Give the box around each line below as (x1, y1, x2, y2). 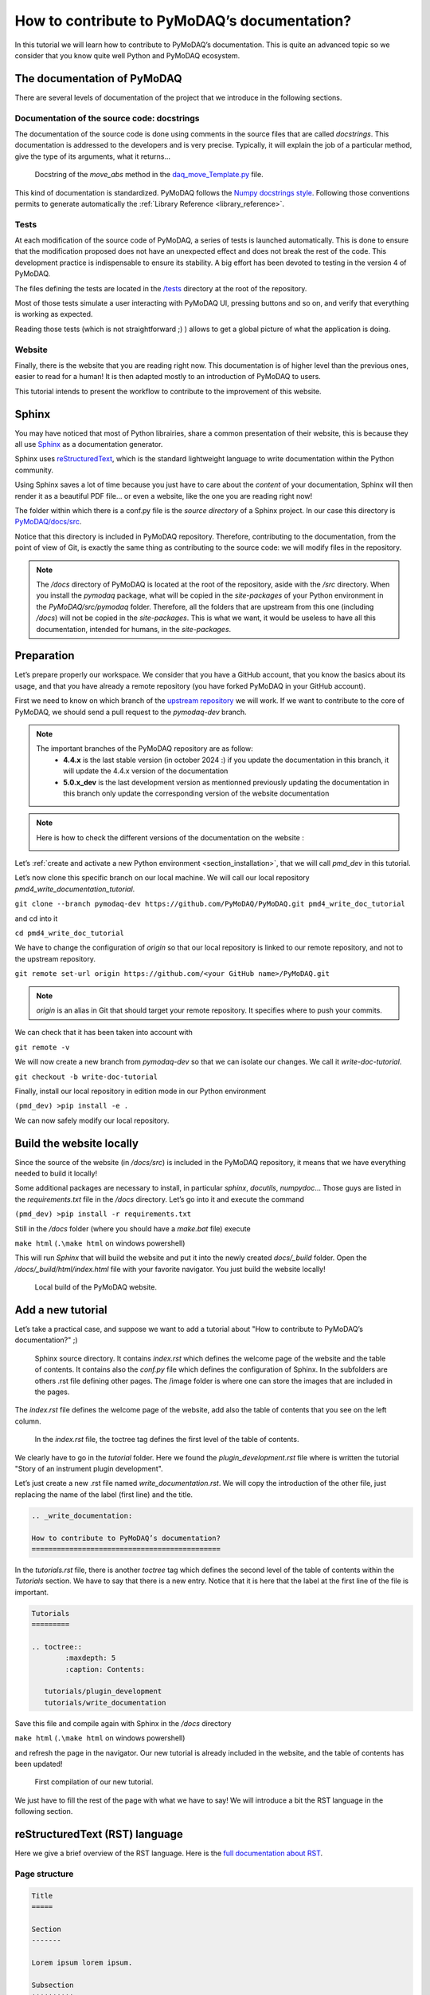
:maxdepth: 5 (64, 1653, 116, 1663)
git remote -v (14, 1042, 70, 1052)
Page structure (14, 1868, 74, 1879)
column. (14, 1416, 41, 1426)
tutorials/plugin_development (44, 1687, 162, 1696)
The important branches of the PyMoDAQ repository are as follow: (36, 744, 254, 753)
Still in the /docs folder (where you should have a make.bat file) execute (14, 1223, 251, 1233)
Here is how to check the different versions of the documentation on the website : (36, 832, 304, 842)
